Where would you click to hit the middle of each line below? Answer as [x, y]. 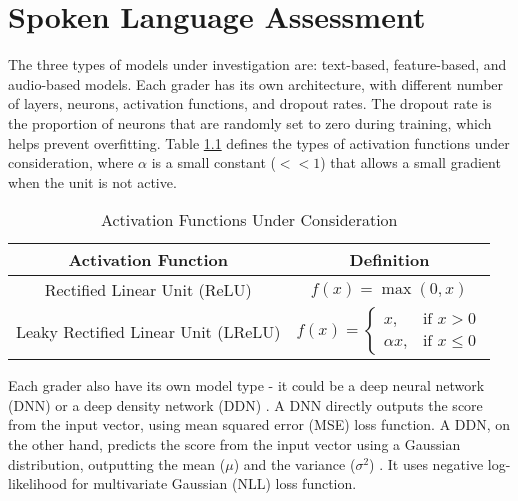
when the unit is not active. [92, 181]
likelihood [38, 483]
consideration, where [71, 162]
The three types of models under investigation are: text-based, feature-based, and [257, 64]
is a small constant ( [213, 162]
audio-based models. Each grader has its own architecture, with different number [256, 83]
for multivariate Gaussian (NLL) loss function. [214, 483]
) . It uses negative [426, 463]
